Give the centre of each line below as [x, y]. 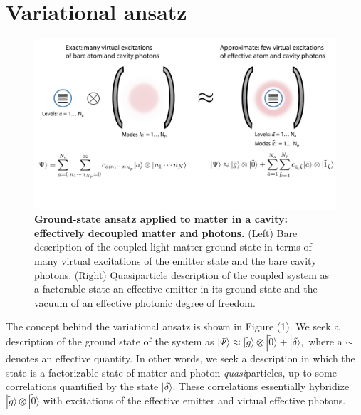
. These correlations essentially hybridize [261, 386]
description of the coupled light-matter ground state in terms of [173, 247]
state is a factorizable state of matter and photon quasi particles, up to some [171, 372]
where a [325, 341]
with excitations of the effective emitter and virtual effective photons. [194, 400]
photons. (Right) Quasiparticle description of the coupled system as [182, 274]
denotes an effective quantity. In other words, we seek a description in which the [180, 358]
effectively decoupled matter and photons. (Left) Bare [166, 232]
